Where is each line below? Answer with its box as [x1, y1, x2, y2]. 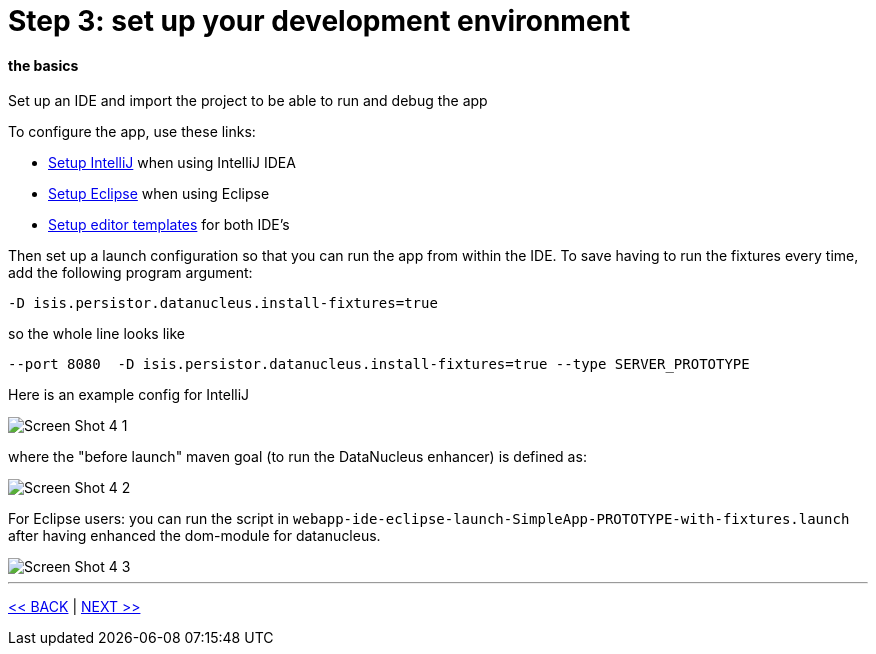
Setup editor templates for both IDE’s [48, 216, 290, 234]
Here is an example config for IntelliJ [8, 386, 250, 404]
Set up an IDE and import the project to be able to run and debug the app [8, 92, 488, 110]
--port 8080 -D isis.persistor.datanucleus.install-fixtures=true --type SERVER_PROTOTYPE [8, 356, 750, 373]
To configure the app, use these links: [8, 123, 256, 141]
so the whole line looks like [8, 325, 185, 343]
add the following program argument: [8, 264, 253, 282]
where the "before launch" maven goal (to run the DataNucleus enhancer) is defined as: [8, 448, 587, 466]
